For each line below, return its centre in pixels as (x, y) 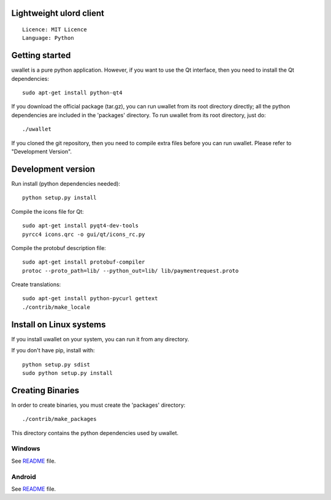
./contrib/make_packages (59, 419)
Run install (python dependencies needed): (66, 183)
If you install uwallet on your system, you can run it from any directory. (100, 339)
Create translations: (36, 284)
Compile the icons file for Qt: (48, 211)
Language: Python (48, 38)
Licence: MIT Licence (55, 30)
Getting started (41, 55)
